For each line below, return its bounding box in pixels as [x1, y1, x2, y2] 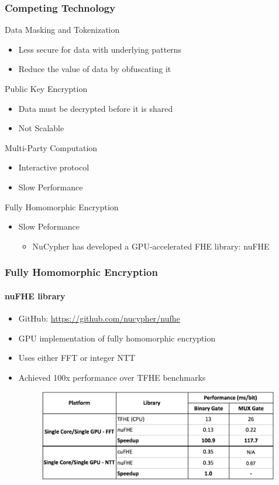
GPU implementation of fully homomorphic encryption [18, 332, 216, 344]
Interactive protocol [18, 161, 89, 173]
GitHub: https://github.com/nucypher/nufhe [18, 312, 180, 324]
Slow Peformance [18, 220, 80, 233]
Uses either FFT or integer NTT [18, 351, 136, 364]
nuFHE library [5, 289, 66, 302]
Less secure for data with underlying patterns [18, 43, 182, 55]
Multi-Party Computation [5, 141, 98, 153]
